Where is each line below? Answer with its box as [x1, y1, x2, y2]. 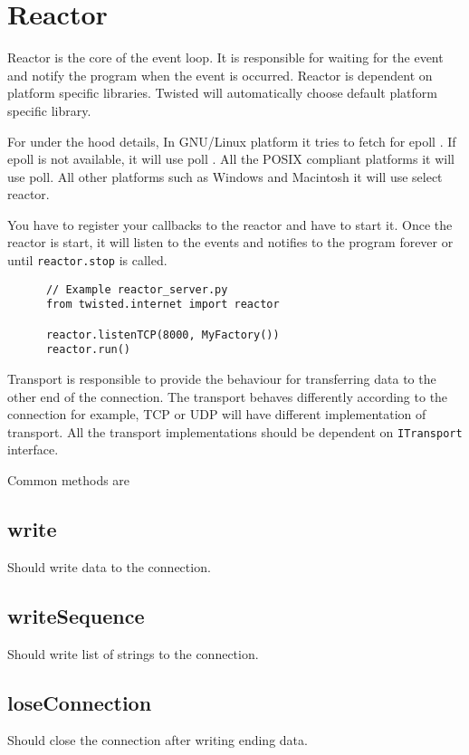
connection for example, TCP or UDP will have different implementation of [7, 405, 426, 424]
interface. [7, 440, 59, 459]
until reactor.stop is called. [7, 251, 167, 270]
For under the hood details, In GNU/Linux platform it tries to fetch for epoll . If [7, 131, 456, 150]
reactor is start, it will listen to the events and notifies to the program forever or [7, 233, 454, 252]
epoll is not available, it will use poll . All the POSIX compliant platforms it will [7, 149, 455, 168]
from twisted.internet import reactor [45, 298, 280, 311]
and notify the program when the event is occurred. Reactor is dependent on [7, 65, 433, 84]
